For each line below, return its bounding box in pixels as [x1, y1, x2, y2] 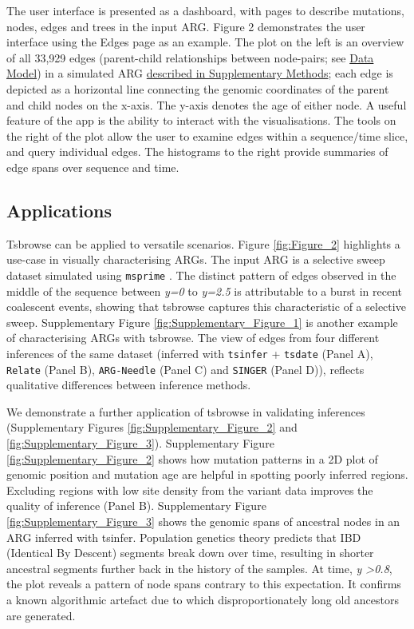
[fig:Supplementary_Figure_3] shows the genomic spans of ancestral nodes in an [6, 513, 400, 530]
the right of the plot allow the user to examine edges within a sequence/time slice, [6, 127, 408, 144]
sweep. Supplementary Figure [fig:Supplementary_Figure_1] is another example [6, 313, 398, 330]
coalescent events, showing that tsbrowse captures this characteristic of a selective [6, 298, 406, 315]
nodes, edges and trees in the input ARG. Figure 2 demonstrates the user [6, 18, 365, 34]
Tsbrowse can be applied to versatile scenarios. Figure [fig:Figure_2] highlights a [6, 235, 400, 252]
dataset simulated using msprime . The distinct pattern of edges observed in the [6, 266, 396, 283]
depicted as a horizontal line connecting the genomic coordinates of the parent [6, 80, 389, 97]
